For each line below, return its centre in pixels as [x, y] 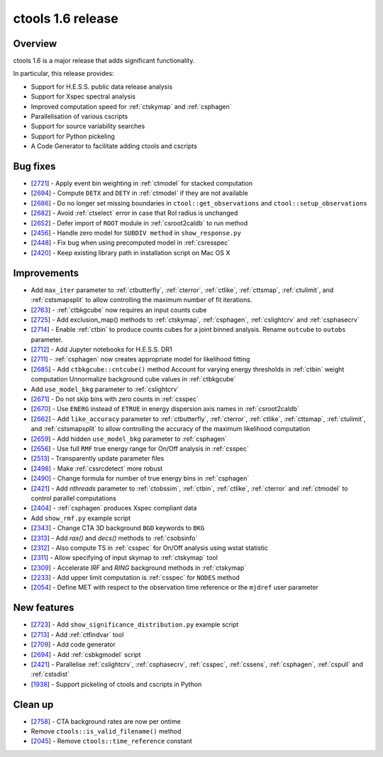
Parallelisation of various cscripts [79, 116]
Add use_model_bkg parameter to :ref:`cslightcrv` [105, 389]
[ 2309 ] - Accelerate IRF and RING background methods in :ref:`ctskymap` [139, 568]
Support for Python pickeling [73, 136]
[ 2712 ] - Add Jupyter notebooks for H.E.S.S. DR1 [102, 349]
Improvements [46, 273]
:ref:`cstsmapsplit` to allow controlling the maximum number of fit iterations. [141, 300]
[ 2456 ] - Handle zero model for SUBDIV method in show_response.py [136, 233]
